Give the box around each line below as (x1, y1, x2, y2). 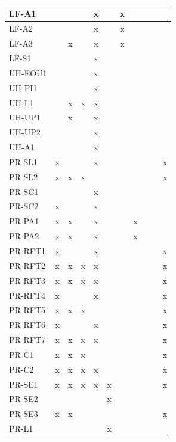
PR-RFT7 (9, 333, 46, 346)
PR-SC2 (9, 200, 39, 212)
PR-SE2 (9, 392, 38, 405)
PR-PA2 (9, 230, 39, 242)
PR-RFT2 (9, 259, 46, 271)
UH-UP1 (9, 111, 41, 123)
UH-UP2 (9, 126, 41, 138)
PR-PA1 (9, 215, 39, 227)
